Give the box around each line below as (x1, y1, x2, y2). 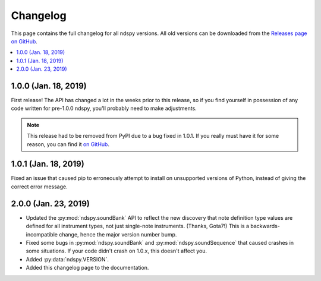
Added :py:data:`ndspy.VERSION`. (26, 255, 109, 263)
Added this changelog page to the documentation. (26, 264, 149, 271)
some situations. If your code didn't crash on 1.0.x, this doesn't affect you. (26, 247, 207, 255)
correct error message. (11, 183, 68, 190)
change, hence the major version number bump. (58, 231, 177, 238)
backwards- (250, 223, 281, 230)
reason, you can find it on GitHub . (27, 140, 110, 148)
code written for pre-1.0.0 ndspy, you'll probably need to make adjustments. (11, 105, 197, 112)
